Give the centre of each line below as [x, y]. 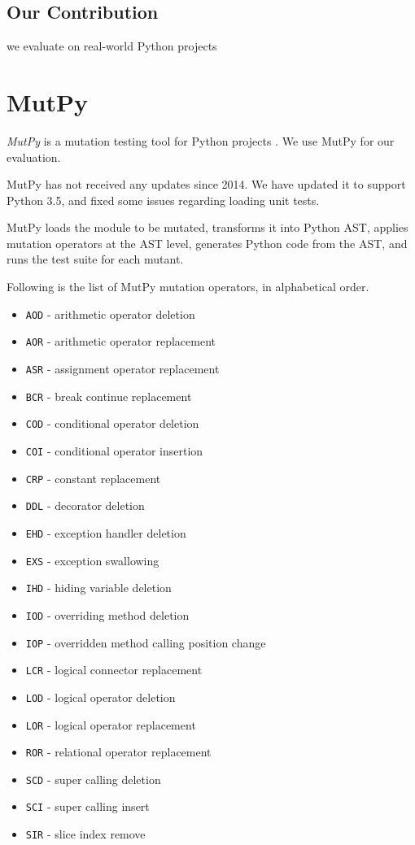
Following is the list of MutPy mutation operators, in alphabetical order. [188, 287]
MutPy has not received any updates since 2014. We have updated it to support [206, 184]
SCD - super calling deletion [93, 779]
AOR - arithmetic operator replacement [120, 341]
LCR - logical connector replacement [114, 670]
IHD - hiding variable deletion [98, 588]
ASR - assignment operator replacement [122, 368]
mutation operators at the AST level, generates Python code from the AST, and [207, 243]
